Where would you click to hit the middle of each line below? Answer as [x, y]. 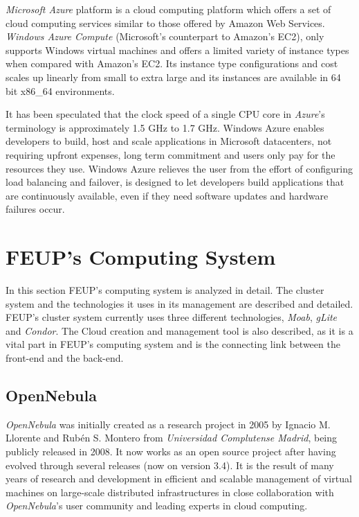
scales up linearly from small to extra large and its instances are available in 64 [173, 77]
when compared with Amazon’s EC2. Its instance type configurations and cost [172, 63]
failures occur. [35, 209]
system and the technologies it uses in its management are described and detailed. [179, 303]
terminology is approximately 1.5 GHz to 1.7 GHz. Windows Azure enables [165, 127]
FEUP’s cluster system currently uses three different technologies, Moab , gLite [172, 317]
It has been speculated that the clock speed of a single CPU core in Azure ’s [165, 114]
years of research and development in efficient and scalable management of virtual [179, 479]
